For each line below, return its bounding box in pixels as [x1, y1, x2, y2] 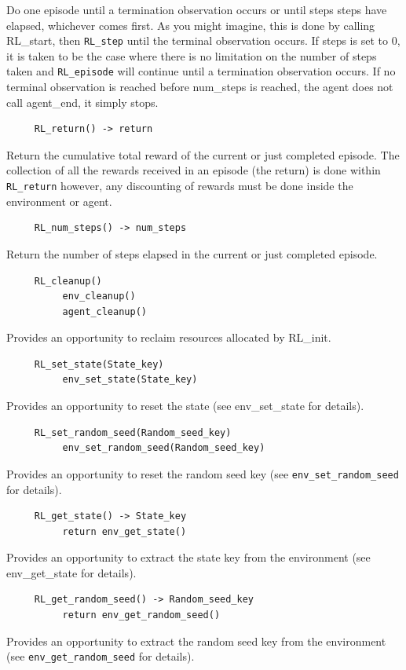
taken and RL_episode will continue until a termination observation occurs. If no [6, 63, 396, 79]
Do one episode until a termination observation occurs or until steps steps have [6, 2, 387, 17]
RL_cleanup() [34, 275, 102, 287]
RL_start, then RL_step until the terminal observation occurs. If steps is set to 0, [6, 32, 401, 49]
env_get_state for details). [6, 564, 137, 580]
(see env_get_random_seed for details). [6, 648, 195, 665]
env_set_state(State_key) [62, 374, 198, 386]
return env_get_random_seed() [62, 610, 221, 621]
